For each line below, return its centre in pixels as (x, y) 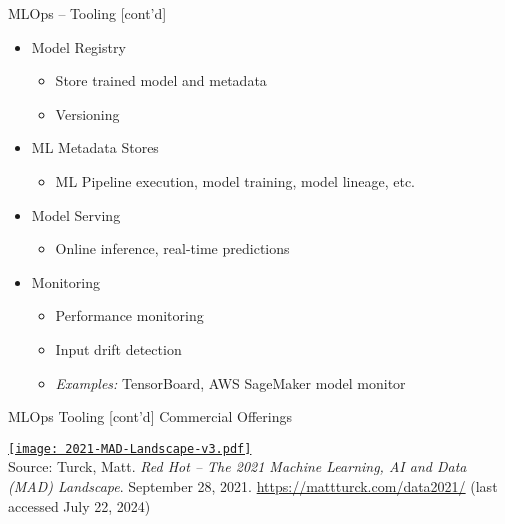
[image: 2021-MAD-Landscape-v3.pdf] (130, 448)
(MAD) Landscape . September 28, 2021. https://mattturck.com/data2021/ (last (253, 485)
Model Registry (78, 46)
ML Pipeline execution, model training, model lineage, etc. (235, 180)
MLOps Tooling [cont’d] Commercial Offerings (150, 416)
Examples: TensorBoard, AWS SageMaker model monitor (230, 382)
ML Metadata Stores (95, 147)
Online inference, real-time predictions (172, 248)
